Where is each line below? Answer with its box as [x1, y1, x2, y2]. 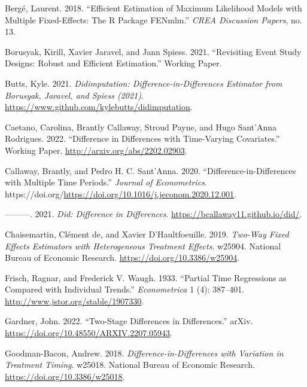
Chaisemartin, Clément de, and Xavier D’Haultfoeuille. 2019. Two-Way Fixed [5, 227, 289, 240]
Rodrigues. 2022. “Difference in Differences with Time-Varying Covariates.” [5, 132, 280, 145]
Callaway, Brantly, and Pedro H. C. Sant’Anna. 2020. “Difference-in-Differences [5, 164, 296, 176]
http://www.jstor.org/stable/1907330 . [5, 294, 144, 307]
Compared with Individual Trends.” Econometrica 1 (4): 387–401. [5, 283, 245, 295]
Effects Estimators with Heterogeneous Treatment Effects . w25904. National [5, 239, 281, 252]
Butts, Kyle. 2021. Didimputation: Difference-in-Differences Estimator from [5, 77, 282, 89]
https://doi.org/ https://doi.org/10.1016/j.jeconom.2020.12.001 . [5, 187, 236, 200]
